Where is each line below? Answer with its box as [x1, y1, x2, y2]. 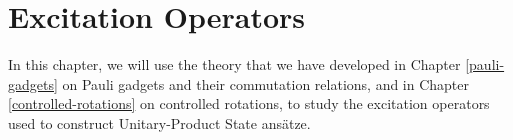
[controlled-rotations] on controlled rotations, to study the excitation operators [8, 93, 490, 114]
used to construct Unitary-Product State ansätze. [8, 112, 311, 133]
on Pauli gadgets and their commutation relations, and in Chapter [62, 73, 470, 94]
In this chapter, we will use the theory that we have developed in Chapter [8, 54, 461, 75]
